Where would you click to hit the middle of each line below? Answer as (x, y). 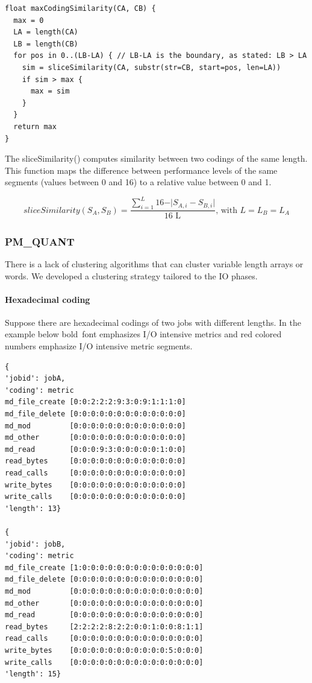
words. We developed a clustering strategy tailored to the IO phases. (131, 275)
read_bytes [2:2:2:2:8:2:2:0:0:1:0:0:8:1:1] (104, 627)
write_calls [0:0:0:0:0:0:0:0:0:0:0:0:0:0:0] (104, 662)
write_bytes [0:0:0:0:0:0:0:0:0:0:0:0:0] (95, 485)
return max (35, 126)
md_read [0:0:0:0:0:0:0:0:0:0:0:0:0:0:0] (104, 615)
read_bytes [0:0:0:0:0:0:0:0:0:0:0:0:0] (95, 461)
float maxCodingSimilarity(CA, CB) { (80, 8)
